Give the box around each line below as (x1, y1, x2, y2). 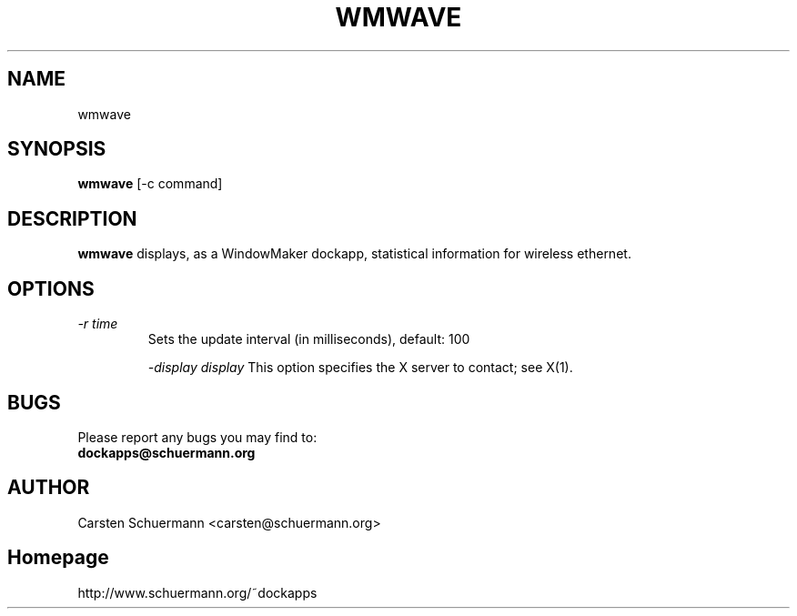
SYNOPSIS (7, 137, 106, 161)
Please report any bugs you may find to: (77, 429, 318, 445)
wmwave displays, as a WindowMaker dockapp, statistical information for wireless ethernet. (77, 246, 631, 262)
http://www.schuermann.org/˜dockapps (77, 584, 318, 601)
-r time (77, 316, 118, 332)
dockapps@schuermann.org (77, 444, 256, 460)
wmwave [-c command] (77, 176, 223, 192)
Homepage (7, 546, 109, 570)
